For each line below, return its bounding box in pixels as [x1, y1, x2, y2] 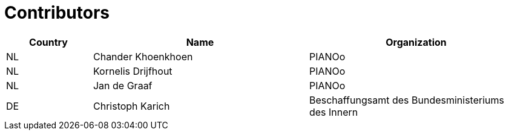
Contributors [4, 2, 110, 23]
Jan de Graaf [93, 79, 153, 92]
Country [29, 36, 68, 48]
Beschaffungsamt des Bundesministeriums [309, 93, 504, 106]
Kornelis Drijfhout [93, 64, 172, 77]
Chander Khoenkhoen [93, 50, 193, 63]
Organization [386, 36, 447, 48]
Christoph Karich [93, 99, 170, 112]
